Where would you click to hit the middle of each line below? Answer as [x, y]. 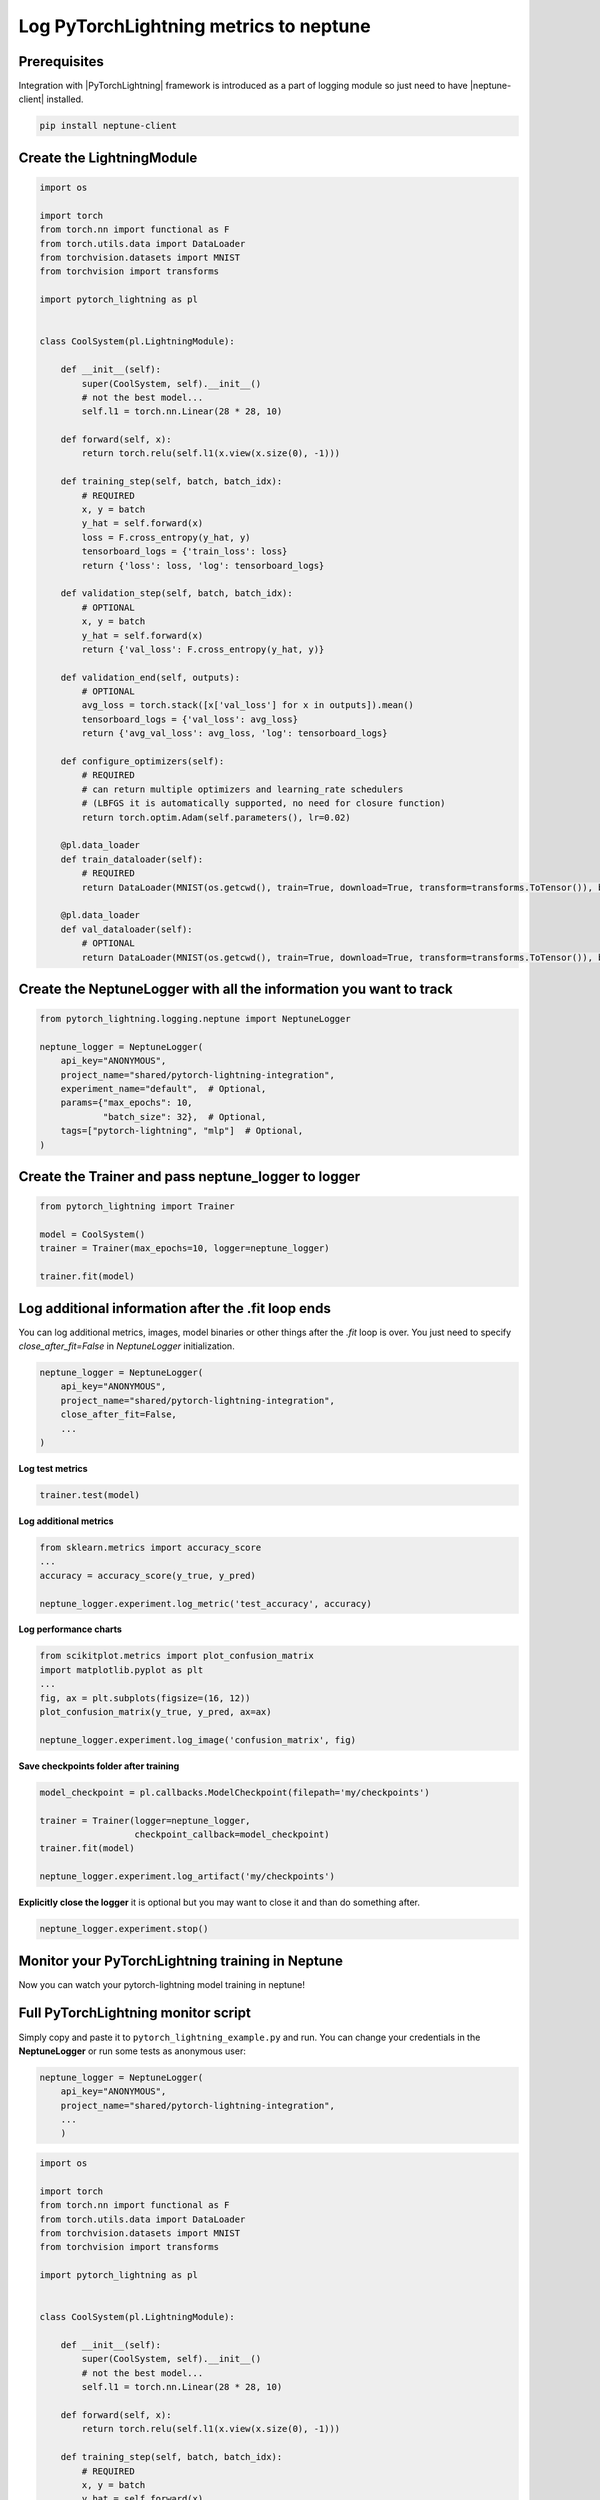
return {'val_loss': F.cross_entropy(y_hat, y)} [203, 649]
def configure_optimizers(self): [142, 761]
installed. [65, 99]
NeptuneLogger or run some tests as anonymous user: [132, 2051]
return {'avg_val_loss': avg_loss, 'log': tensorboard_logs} [234, 733]
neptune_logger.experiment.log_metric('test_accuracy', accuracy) [205, 1603]
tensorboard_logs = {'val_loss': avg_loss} [190, 719]
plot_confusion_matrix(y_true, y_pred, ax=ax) [155, 1712]
